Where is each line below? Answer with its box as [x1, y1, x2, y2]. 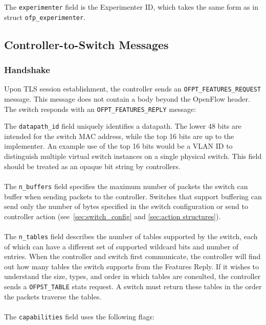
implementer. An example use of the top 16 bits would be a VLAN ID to [4, 141, 233, 151]
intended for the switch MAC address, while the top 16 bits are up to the [4, 130, 234, 141]
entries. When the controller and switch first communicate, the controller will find [4, 251, 261, 262]
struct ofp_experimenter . [4, 11, 86, 22]
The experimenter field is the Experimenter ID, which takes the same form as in [4, 2, 258, 12]
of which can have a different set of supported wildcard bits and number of [4, 241, 239, 251]
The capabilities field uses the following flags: [4, 311, 154, 321]
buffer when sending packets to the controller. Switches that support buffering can [4, 191, 262, 201]
